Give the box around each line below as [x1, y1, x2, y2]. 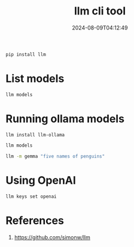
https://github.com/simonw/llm [14, 233, 90, 241]
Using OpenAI [5, 174, 76, 188]
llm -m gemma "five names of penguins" [5, 153, 105, 160]
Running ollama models [5, 112, 125, 126]
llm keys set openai [5, 194, 57, 200]
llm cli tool [74, 4, 126, 18]
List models [5, 72, 65, 85]
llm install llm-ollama [5, 132, 65, 138]
